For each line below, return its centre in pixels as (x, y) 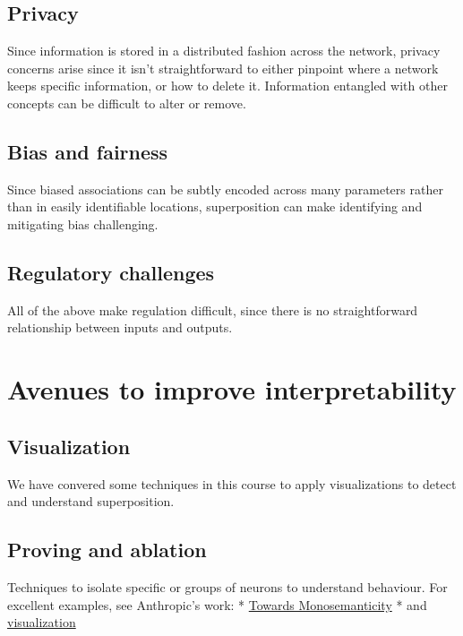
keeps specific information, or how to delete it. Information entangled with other (227, 86)
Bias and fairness (88, 151)
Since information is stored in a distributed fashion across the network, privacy (224, 51)
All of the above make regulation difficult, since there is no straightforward (213, 309)
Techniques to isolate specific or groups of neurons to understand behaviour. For (227, 586)
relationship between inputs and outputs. (120, 327)
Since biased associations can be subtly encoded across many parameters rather (225, 189)
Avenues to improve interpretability (232, 389)
